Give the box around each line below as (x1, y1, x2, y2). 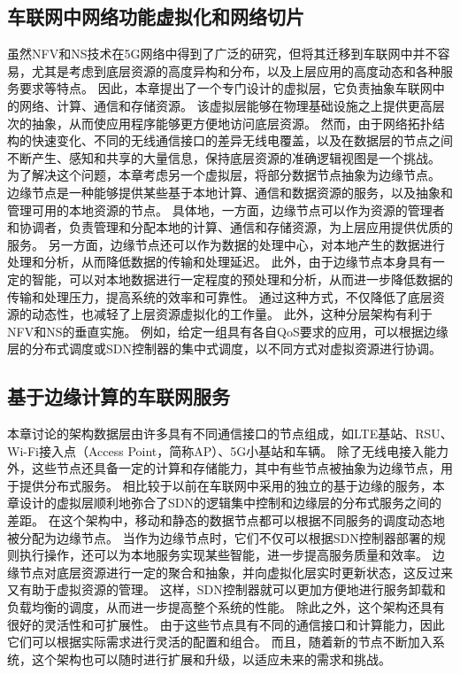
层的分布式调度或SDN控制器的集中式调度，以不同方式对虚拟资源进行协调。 (7, 339, 441, 358)
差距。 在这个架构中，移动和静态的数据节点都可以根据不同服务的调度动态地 (7, 511, 445, 530)
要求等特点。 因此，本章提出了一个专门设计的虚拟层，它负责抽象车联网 (19, 79, 433, 97)
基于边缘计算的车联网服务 (7, 383, 230, 410)
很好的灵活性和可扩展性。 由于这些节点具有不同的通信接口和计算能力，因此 (7, 615, 445, 633)
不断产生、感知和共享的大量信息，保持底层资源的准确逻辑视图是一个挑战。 (7, 148, 441, 167)
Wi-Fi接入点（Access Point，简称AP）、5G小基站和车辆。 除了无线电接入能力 (7, 441, 448, 460)
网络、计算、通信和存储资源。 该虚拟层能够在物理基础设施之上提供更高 (19, 96, 433, 114)
